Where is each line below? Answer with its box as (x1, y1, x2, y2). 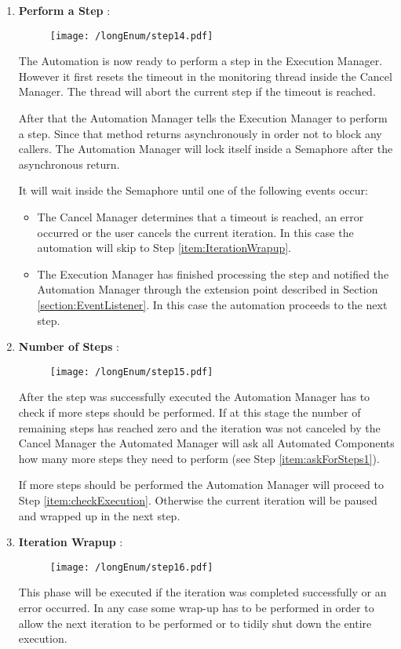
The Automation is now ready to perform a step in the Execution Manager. (18, 53, 383, 69)
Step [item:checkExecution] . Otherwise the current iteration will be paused (18, 491, 377, 508)
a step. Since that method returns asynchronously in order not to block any (18, 125, 382, 141)
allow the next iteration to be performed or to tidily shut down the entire (18, 614, 372, 631)
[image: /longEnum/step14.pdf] (49, 30, 213, 42)
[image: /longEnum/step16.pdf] (49, 561, 213, 573)
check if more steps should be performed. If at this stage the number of (18, 404, 361, 420)
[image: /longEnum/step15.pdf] (49, 366, 213, 377)
